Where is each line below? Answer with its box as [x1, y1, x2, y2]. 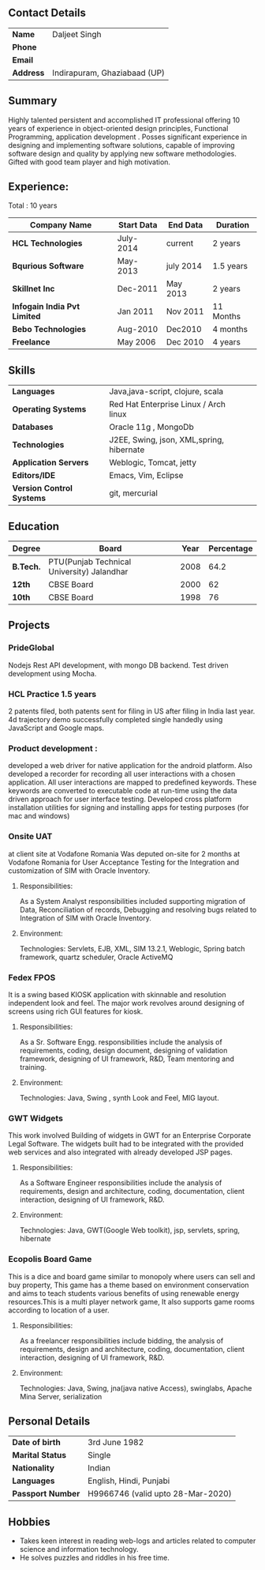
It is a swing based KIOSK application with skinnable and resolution [8, 989, 226, 999]
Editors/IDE [12, 470, 56, 481]
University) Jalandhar [48, 567, 129, 578]
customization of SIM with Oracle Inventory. [8, 865, 151, 875]
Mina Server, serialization [19, 1391, 103, 1401]
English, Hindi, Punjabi [88, 1475, 170, 1486]
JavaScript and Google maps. [8, 723, 105, 733]
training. [19, 1062, 47, 1071]
